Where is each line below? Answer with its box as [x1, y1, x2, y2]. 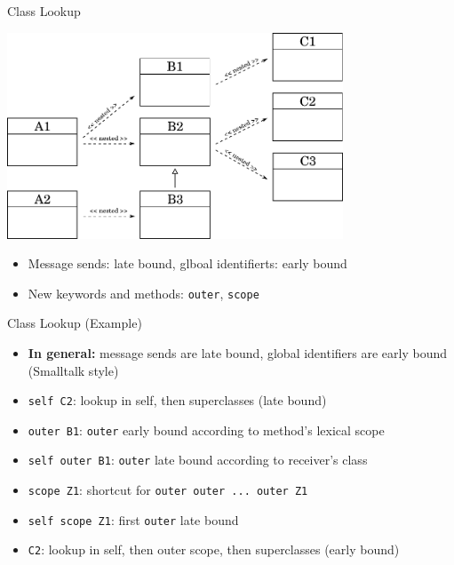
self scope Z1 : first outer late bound [28, 510, 239, 529]
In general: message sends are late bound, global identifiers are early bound [28, 343, 448, 362]
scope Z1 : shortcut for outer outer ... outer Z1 [28, 481, 308, 499]
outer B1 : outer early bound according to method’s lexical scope [28, 420, 385, 439]
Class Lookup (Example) [7, 314, 142, 332]
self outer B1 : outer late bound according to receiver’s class [28, 450, 368, 469]
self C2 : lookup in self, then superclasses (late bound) [28, 391, 327, 410]
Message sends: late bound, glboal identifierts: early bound [28, 254, 347, 273]
